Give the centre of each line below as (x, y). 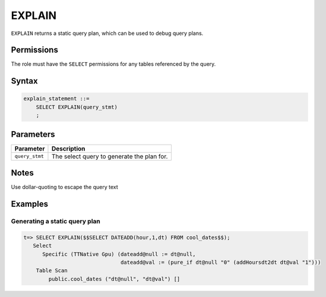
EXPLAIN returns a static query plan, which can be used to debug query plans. (107, 33)
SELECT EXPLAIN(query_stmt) (77, 107)
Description (68, 148)
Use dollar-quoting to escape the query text (64, 187)
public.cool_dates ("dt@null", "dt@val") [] (114, 279)
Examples (30, 204)
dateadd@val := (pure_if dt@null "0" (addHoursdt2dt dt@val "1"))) (221, 262)
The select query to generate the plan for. (110, 156)
